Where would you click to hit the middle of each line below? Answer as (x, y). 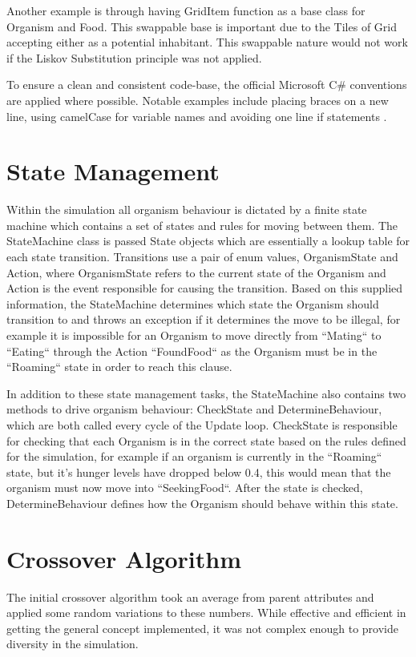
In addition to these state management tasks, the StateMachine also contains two (206, 393)
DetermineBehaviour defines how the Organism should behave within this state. (202, 503)
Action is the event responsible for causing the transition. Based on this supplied (205, 288)
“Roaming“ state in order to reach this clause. (119, 367)
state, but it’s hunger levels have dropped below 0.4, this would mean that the (199, 472)
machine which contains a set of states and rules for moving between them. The (202, 225)
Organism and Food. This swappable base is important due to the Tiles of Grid (202, 26)
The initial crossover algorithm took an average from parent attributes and (190, 597)
